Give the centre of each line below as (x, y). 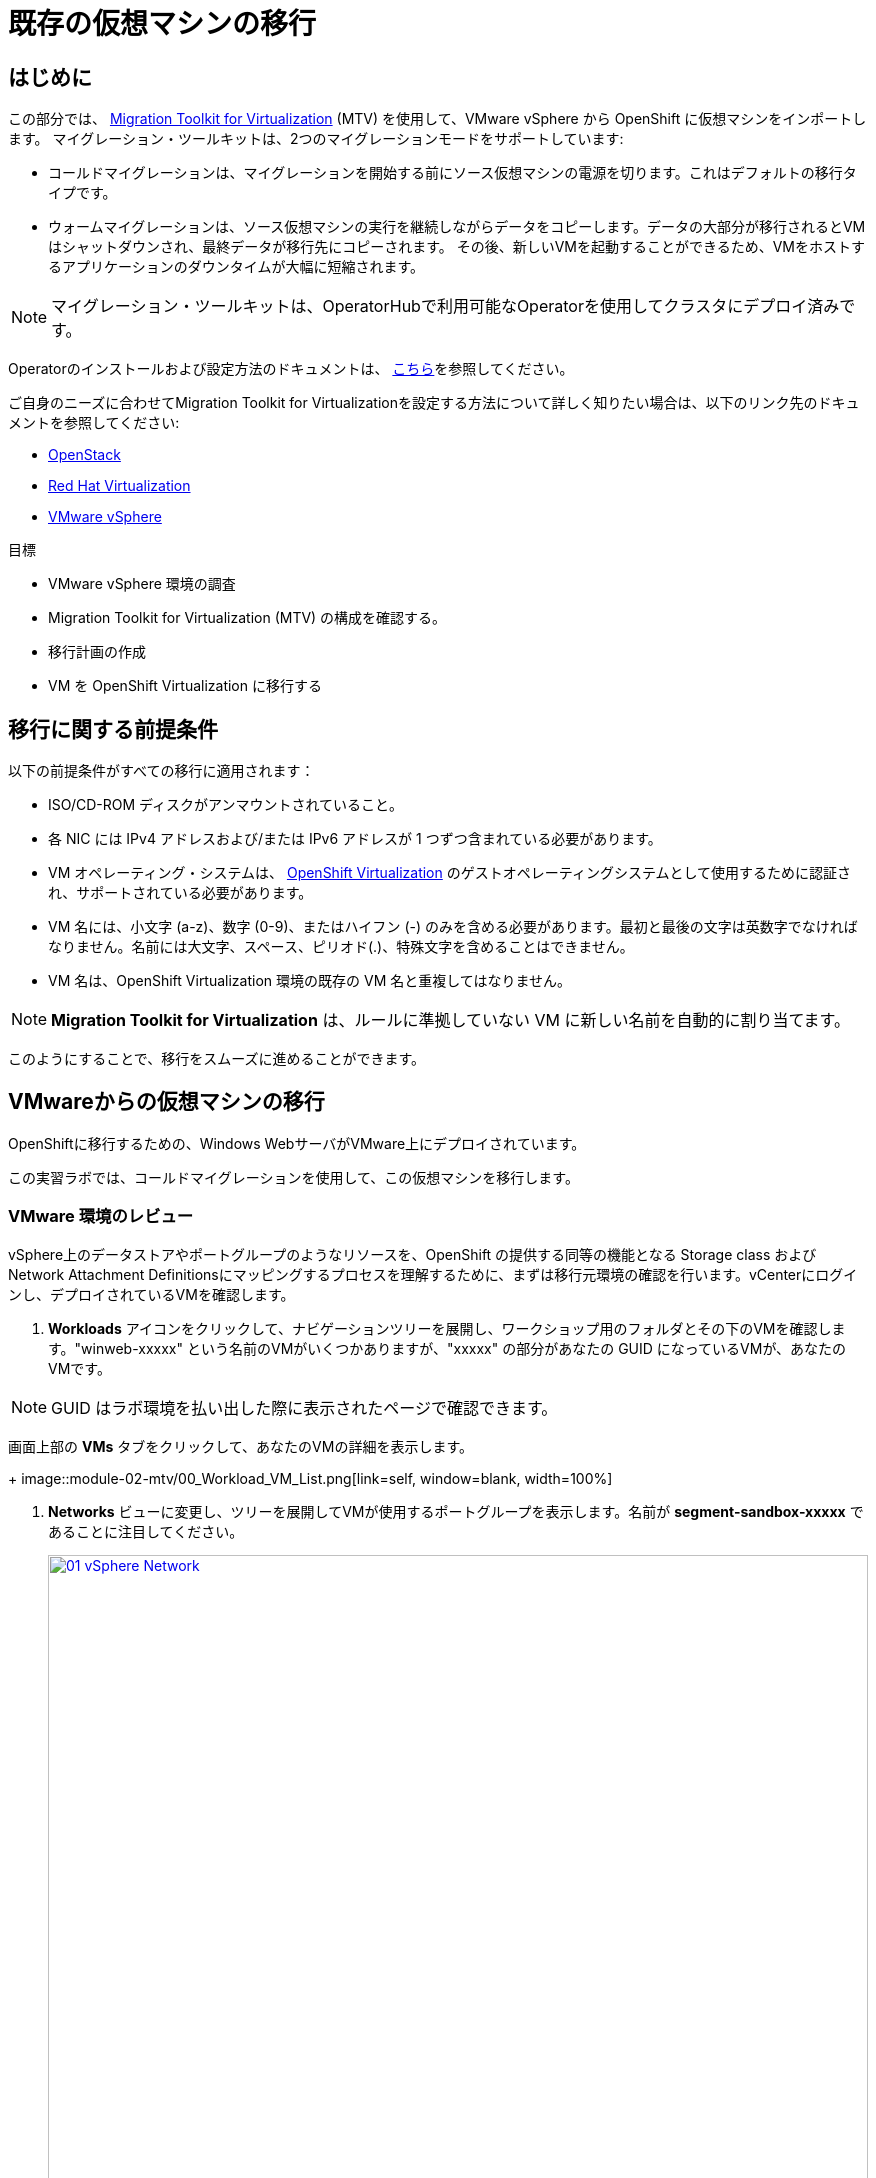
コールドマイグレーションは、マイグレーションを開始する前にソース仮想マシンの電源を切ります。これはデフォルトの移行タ (452, 173)
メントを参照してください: (94, 423)
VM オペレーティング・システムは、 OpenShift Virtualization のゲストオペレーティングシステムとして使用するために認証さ (450, 873)
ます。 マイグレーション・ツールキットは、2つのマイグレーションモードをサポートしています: (316, 139)
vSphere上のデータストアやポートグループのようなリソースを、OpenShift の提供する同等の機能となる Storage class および (412, 1254)
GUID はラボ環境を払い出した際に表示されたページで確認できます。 (304, 1407)
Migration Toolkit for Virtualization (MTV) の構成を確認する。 (247, 618)
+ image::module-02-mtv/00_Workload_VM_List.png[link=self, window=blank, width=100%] (310, 1478)
